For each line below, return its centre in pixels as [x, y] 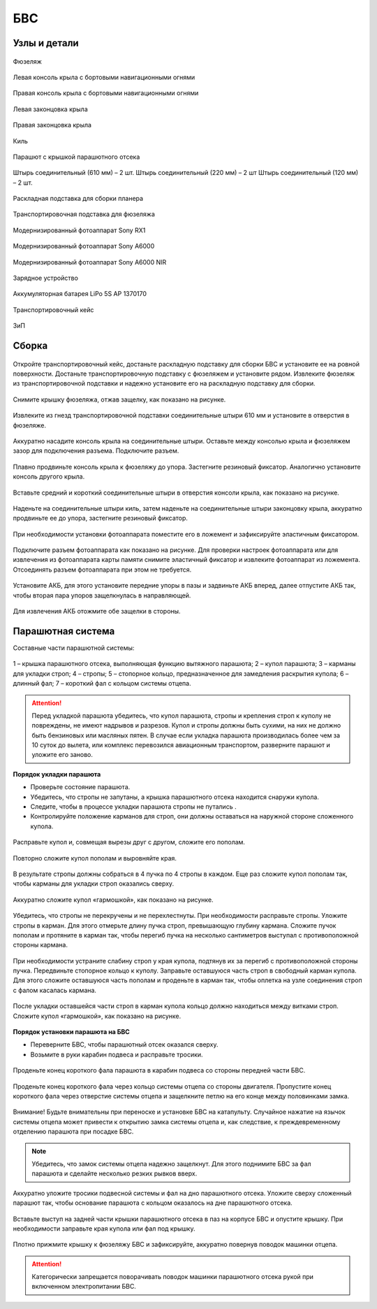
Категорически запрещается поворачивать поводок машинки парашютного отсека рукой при [173, 1277]
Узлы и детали [46, 43]
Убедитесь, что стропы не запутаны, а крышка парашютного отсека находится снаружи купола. [175, 797]
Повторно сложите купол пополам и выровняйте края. [95, 858]
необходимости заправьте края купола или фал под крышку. [104, 1229]
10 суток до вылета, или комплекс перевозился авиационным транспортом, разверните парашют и [181, 745]
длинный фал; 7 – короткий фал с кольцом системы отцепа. [102, 684]
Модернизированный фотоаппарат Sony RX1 [79, 230]
